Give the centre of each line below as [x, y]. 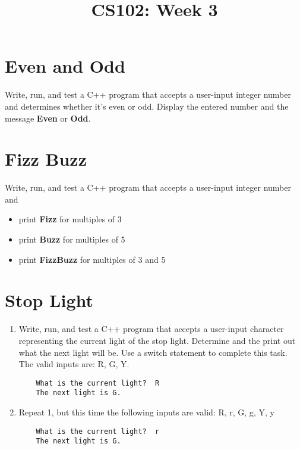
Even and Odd [65, 66]
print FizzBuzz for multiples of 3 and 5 [92, 259]
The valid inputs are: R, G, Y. [74, 364]
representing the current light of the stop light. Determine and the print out [157, 340]
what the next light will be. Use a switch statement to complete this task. [153, 352]
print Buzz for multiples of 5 [72, 239]
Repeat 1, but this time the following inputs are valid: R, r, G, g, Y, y [146, 412]
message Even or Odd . [48, 118]
